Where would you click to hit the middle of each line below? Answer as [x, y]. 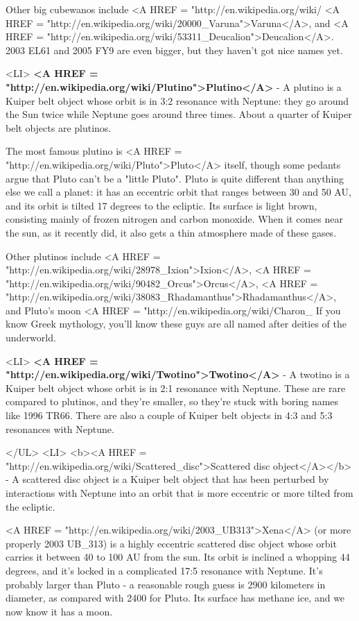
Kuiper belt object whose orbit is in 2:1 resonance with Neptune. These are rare [176, 388]
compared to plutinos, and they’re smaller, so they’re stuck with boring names [172, 401]
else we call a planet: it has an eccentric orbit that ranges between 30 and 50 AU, [178, 192]
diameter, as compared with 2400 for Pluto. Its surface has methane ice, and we [175, 598]
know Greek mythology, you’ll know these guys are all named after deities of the [176, 324]
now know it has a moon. [59, 611]
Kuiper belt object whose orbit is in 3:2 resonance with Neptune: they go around [177, 100]
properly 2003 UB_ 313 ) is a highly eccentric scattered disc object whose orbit [171, 543]
